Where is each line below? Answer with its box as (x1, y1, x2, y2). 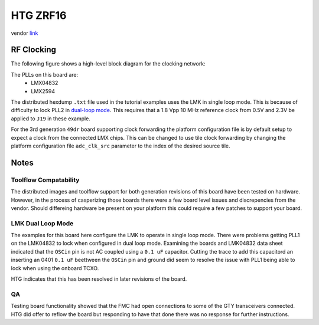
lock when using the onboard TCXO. (11, 264, 99, 271)
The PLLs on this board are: (11, 71, 79, 78)
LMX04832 (31, 80, 58, 87)
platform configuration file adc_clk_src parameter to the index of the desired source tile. (11, 142, 230, 149)
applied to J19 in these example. (11, 115, 91, 122)
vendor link (11, 29, 38, 37)
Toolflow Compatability (11, 176, 80, 184)
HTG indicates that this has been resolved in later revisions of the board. (11, 275, 187, 283)
